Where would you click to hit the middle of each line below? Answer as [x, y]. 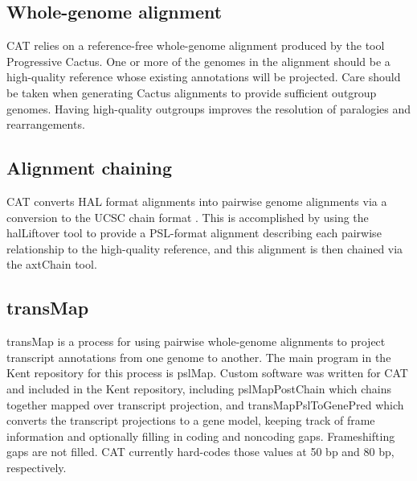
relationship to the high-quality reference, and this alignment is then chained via [205, 248]
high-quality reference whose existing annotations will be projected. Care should [204, 77]
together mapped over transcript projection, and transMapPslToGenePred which [205, 404]
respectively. [37, 467]
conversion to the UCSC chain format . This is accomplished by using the [188, 217]
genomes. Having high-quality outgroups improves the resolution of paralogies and [209, 108]
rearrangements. [46, 124]
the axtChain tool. [52, 264]
